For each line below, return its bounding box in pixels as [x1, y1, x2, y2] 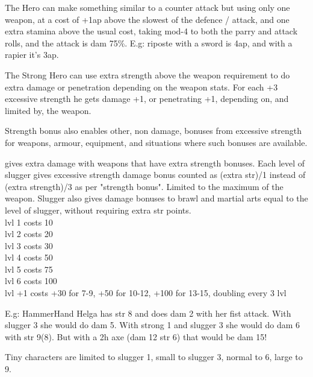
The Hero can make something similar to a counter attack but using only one [5, 1, 290, 13]
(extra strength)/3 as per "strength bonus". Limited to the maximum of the [5, 180, 284, 192]
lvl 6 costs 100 [5, 274, 57, 287]
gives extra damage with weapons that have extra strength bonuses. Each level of [5, 156, 305, 169]
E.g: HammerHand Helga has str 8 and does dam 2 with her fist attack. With [5, 306, 291, 319]
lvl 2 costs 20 [5, 227, 53, 240]
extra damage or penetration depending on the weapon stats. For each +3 [5, 80, 278, 93]
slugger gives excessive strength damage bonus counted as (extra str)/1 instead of [5, 168, 306, 181]
